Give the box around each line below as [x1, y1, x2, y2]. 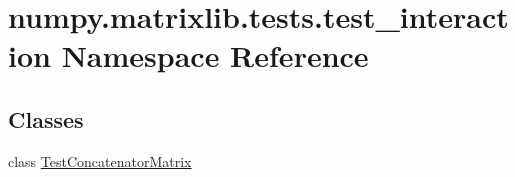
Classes [8, 103, 84, 134]
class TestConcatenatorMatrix [8, 150, 192, 171]
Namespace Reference [61, 35, 369, 76]
